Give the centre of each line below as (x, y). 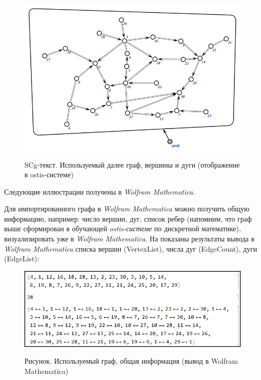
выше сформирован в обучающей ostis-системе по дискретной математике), (123, 228)
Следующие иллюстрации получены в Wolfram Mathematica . (100, 191)
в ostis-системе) (49, 174)
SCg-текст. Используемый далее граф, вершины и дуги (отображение (132, 164)
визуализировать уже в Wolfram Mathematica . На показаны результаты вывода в (129, 239)
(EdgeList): (22, 259)
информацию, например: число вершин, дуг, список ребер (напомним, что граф (128, 218)
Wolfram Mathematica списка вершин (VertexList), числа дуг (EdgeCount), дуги (131, 248)
